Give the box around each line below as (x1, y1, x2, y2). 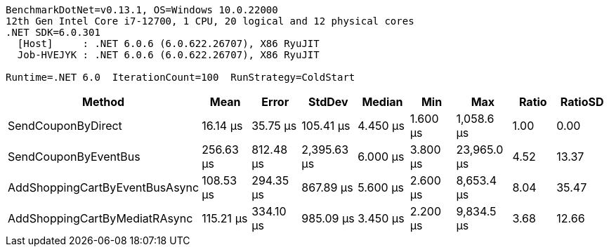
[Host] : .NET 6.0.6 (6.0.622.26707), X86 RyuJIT (17, 38, 320, 49)
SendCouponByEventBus (8, 150, 140, 164)
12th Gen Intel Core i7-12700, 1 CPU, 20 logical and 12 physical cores (6, 15, 414, 27)
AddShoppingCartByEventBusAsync (8, 180, 199, 194)
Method (81, 95, 125, 109)
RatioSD (560, 95, 604, 109)
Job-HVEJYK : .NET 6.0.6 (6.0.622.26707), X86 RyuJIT (17, 49, 320, 60)
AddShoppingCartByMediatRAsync (8, 211, 193, 225)
